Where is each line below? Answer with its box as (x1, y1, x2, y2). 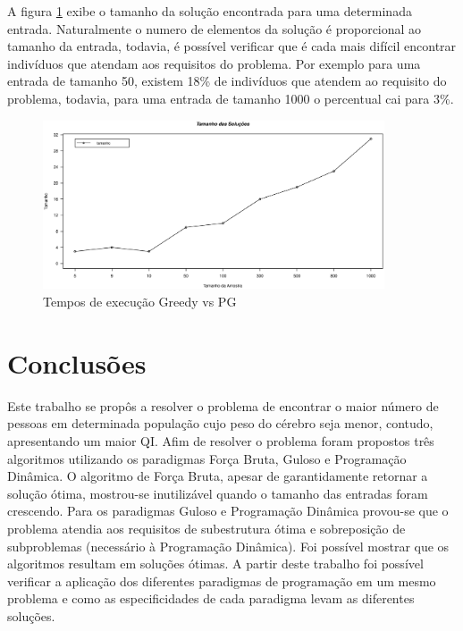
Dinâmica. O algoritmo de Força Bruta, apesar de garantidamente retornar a (7, 467, 428, 485)
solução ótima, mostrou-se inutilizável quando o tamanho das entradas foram (7, 484, 428, 502)
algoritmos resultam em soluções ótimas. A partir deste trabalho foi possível (7, 554, 424, 573)
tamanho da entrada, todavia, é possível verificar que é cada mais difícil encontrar (7, 37, 457, 55)
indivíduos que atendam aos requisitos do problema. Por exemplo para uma (7, 54, 421, 72)
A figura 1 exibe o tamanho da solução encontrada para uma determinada (7, 2, 412, 20)
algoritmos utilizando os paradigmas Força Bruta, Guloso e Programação (7, 449, 407, 467)
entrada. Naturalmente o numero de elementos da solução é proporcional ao (7, 19, 422, 38)
